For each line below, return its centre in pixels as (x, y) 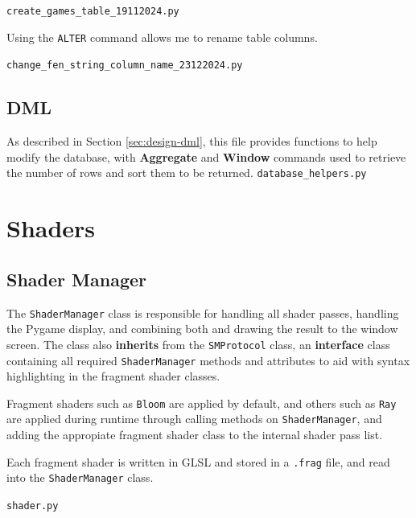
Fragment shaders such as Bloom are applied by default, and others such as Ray (202, 403)
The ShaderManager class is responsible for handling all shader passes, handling (203, 312)
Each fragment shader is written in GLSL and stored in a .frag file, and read (198, 461)
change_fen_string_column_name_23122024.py (125, 66)
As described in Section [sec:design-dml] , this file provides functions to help (192, 141)
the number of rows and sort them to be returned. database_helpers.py (187, 173)
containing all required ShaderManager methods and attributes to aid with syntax (208, 360)
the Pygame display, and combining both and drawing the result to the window (202, 329)
